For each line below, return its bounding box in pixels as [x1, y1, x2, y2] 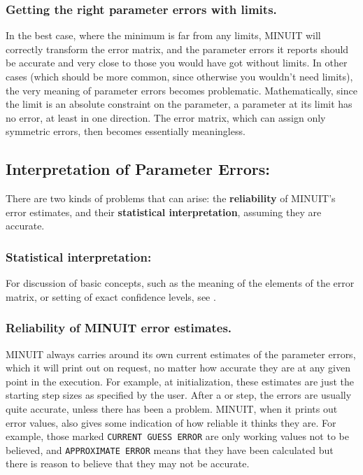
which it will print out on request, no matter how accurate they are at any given [6, 360, 350, 375]
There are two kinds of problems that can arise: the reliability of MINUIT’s [6, 191, 336, 206]
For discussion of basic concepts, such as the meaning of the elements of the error [6, 276, 355, 290]
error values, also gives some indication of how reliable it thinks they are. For [6, 415, 336, 430]
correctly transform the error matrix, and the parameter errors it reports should [6, 41, 349, 56]
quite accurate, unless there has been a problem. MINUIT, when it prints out [6, 401, 338, 416]
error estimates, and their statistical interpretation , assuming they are [6, 204, 322, 219]
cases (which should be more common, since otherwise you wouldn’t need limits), [6, 69, 353, 83]
